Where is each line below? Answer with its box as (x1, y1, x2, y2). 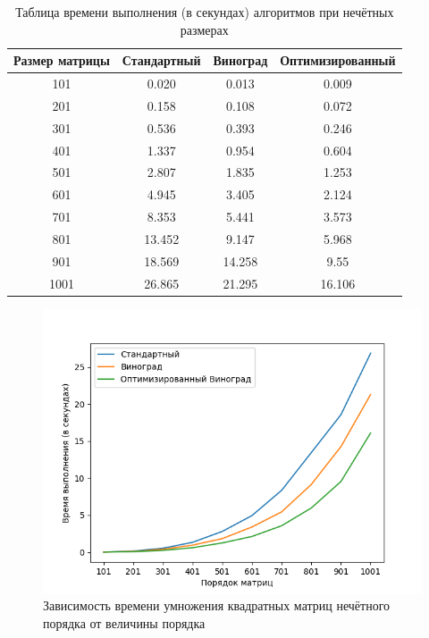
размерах (180, 20, 229, 38)
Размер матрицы (13, 51, 110, 70)
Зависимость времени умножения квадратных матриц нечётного (43, 596, 391, 615)
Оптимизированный (280, 51, 396, 70)
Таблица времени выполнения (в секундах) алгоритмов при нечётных (15, 3, 394, 21)
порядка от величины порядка (43, 613, 206, 632)
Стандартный (122, 51, 201, 70)
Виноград (213, 51, 268, 70)
